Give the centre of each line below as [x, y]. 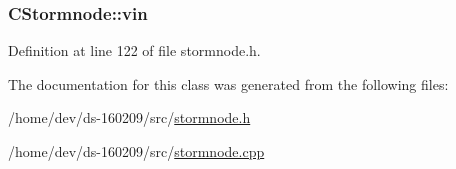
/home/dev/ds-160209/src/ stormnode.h [129, 117]
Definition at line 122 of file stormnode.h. [134, 50]
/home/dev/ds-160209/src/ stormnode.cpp [136, 151]
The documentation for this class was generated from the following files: [228, 83]
